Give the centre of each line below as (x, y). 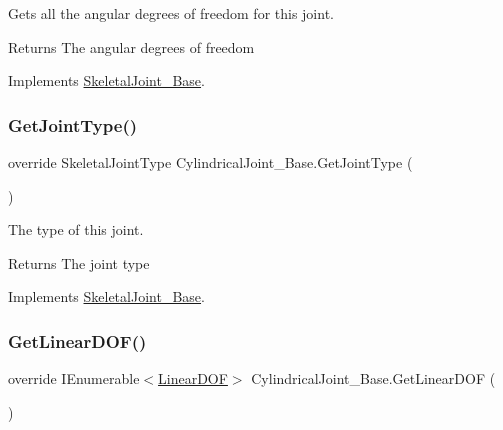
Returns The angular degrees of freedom (131, 46)
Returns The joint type (79, 262)
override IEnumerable (74, 378)
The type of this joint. (76, 229)
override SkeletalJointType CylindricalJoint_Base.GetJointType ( (210, 162)
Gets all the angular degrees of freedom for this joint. (171, 13)
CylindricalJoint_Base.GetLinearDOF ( (373, 378)
